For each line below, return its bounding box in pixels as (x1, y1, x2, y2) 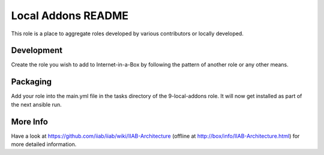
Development (11, 45, 63, 56)
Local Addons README (11, 9, 129, 22)
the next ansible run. (11, 101, 62, 108)
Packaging (11, 77, 52, 87)
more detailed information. (11, 141, 77, 148)
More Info (11, 117, 48, 127)
